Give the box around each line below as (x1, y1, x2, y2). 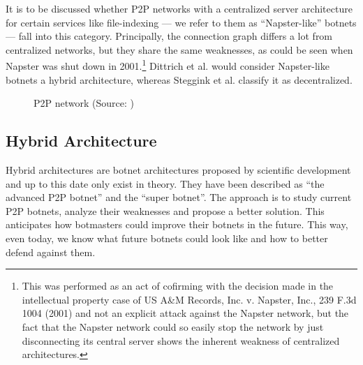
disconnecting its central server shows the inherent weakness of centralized (22, 333, 340, 348)
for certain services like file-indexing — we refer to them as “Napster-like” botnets (6, 15, 357, 29)
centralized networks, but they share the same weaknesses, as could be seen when (6, 42, 353, 57)
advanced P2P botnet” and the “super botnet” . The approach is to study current (6, 190, 352, 204)
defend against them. (6, 244, 96, 259)
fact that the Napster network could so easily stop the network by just (22, 319, 324, 334)
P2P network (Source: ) (34, 96, 134, 110)
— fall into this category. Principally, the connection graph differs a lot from (6, 29, 333, 43)
